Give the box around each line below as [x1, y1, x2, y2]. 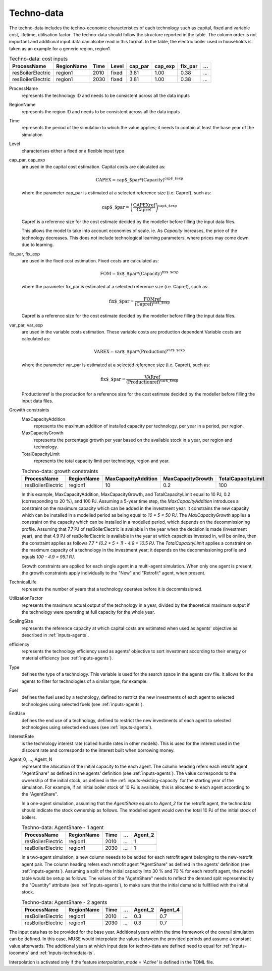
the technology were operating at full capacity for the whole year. [21, 609, 156, 615]
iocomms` [9, 950, 30, 956]
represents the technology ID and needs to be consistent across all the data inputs [21, 92, 190, 98]
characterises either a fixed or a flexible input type [21, 148, 125, 154]
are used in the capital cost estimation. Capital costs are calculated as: [21, 164, 166, 170]
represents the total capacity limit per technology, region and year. [34, 458, 170, 464]
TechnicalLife [9, 579, 37, 585]
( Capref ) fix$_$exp [134, 300, 170, 307]
